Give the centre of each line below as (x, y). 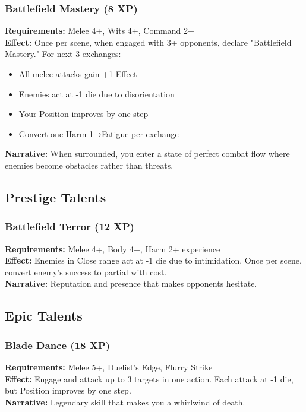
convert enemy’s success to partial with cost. (86, 272)
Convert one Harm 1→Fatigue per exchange (99, 133)
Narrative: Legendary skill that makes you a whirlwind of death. (125, 402)
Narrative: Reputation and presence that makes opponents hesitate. (131, 283)
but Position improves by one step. (68, 390)
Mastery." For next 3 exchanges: (63, 54)
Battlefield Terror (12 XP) (70, 226)
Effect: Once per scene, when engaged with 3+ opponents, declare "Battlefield (148, 42)
